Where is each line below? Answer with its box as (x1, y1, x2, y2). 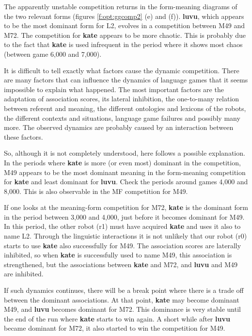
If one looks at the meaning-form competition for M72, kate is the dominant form (4, 202, 248, 212)
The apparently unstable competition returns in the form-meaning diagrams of (4, 1, 237, 11)
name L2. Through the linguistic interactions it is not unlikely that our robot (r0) (4, 231, 247, 241)
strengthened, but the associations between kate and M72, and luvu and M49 (4, 259, 237, 269)
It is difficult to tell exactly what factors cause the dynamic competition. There (4, 65, 239, 75)
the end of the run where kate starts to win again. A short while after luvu (4, 313, 230, 323)
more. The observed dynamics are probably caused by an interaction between (4, 122, 234, 132)
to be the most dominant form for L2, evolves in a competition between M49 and (4, 20, 245, 31)
